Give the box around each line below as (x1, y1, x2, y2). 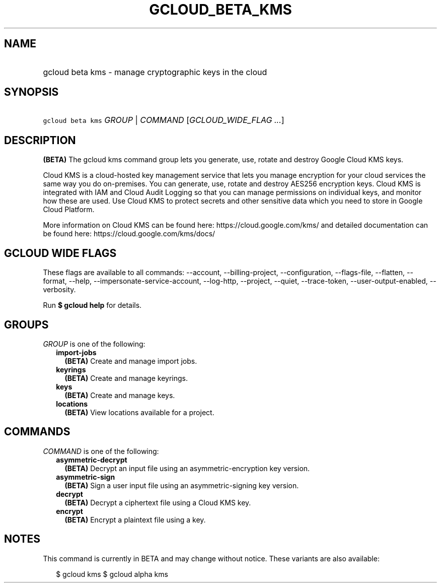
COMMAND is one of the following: (43, 446, 159, 455)
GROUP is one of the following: (43, 339, 145, 348)
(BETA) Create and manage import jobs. (64, 356, 197, 365)
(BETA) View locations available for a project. (64, 408, 214, 417)
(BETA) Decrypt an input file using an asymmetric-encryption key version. (64, 464, 310, 473)
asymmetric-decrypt (56, 455, 127, 464)
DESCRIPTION (4, 134, 76, 147)
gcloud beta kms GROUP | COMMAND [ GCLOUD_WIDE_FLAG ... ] (43, 115, 284, 125)
